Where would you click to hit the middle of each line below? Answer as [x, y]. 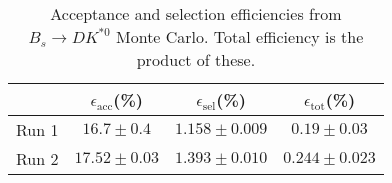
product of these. [196, 59]
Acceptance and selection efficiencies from [196, 13]
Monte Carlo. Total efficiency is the [240, 36]
